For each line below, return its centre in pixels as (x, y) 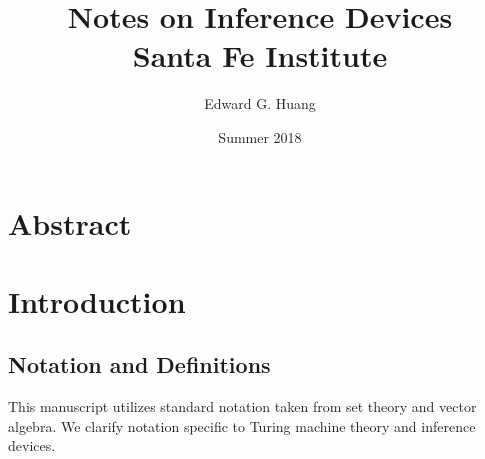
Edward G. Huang (260, 103)
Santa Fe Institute (260, 55)
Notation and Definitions (139, 364)
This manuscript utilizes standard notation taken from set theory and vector (242, 406)
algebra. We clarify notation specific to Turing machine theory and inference (242, 425)
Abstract (70, 222)
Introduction (97, 300)
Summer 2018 (260, 136)
